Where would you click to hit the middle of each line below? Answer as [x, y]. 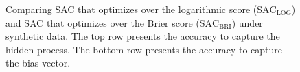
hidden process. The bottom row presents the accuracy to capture [144, 49]
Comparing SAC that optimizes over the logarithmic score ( [131, 9]
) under [247, 22]
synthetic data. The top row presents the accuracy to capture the [143, 36]
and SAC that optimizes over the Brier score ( [103, 22]
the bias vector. [38, 63]
